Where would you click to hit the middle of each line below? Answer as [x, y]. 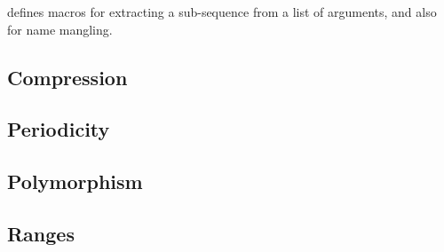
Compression [67, 77]
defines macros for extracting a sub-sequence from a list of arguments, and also [222, 12]
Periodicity [59, 129]
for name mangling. [60, 29]
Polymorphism [75, 181]
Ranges [41, 233]
